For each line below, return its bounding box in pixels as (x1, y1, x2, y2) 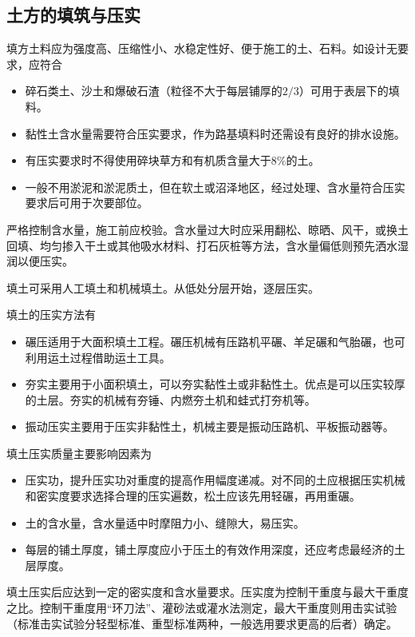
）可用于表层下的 (298, 82, 389, 99)
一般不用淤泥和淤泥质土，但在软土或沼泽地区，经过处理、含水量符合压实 (25, 178, 405, 195)
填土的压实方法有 (6, 306, 96, 323)
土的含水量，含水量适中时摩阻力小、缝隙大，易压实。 (25, 514, 305, 531)
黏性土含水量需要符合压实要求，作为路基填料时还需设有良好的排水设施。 (25, 125, 405, 141)
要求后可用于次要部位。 (25, 194, 148, 211)
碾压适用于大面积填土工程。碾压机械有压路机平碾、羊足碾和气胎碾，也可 (25, 332, 405, 349)
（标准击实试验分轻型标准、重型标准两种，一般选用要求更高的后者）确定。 (6, 615, 397, 631)
